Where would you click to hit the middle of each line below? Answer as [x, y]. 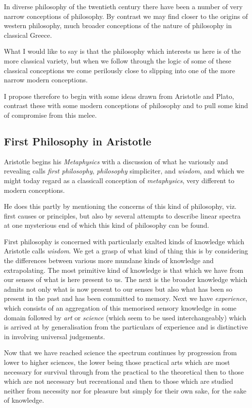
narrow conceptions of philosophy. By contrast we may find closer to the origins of [126, 16]
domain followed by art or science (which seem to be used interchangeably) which [125, 317]
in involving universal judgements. [55, 336]
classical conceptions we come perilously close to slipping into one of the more [119, 70]
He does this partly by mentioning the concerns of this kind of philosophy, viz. [120, 206]
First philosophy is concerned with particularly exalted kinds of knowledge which [124, 241]
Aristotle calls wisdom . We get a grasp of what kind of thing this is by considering [126, 251]
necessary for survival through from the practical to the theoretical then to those [124, 371]
